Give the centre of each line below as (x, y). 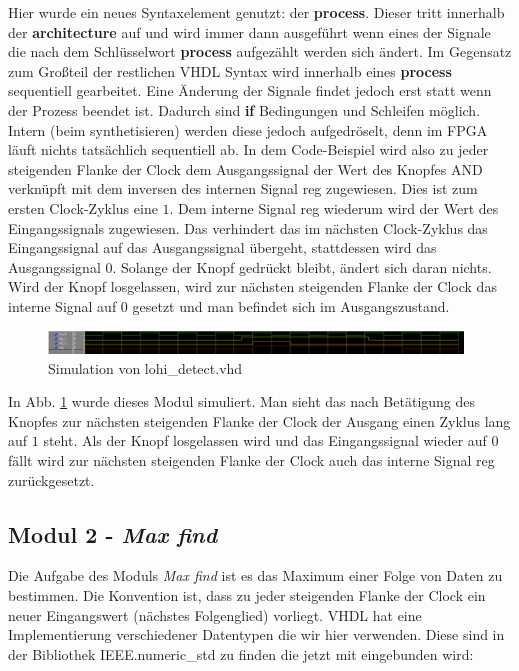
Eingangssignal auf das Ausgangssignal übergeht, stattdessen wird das (222, 247)
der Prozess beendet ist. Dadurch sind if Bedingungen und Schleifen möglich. (244, 109)
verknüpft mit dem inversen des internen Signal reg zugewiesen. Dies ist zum (243, 188)
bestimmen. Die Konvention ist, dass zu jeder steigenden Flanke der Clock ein (247, 594)
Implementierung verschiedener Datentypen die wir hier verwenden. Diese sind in (256, 634)
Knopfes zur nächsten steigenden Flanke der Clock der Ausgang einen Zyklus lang (259, 420)
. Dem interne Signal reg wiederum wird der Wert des (334, 207)
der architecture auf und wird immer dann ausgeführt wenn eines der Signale (249, 31)
